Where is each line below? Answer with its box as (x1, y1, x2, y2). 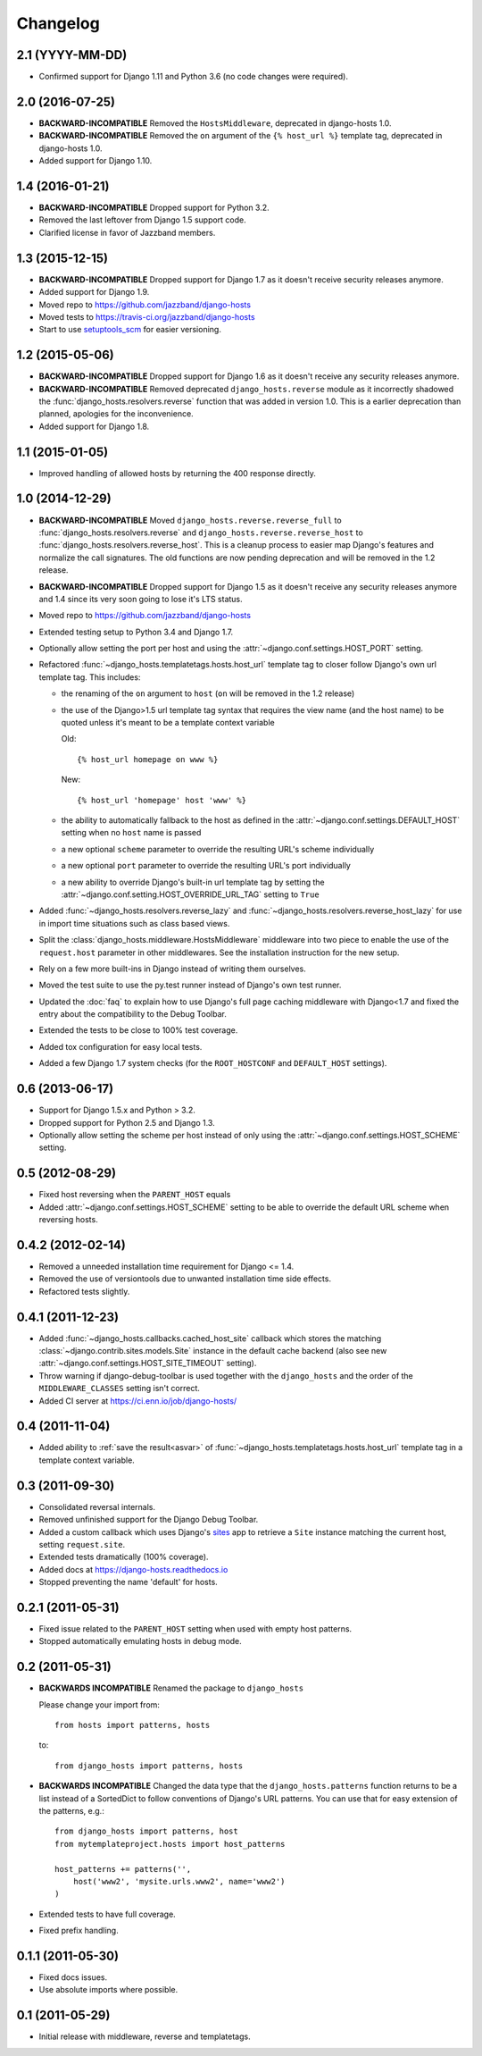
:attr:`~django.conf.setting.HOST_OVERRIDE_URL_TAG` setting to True (61, 889, 320, 900)
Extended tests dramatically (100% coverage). (38, 1551, 209, 1563)
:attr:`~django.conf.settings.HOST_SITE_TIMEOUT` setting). (38, 1358, 257, 1369)
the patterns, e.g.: (38, 1806, 104, 1817)
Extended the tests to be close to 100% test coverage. (38, 1025, 238, 1036)
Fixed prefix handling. (38, 1926, 120, 1936)
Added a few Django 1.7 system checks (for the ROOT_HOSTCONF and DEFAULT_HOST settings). (38, 1058, 387, 1069)
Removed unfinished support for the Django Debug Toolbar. (38, 1515, 259, 1525)
